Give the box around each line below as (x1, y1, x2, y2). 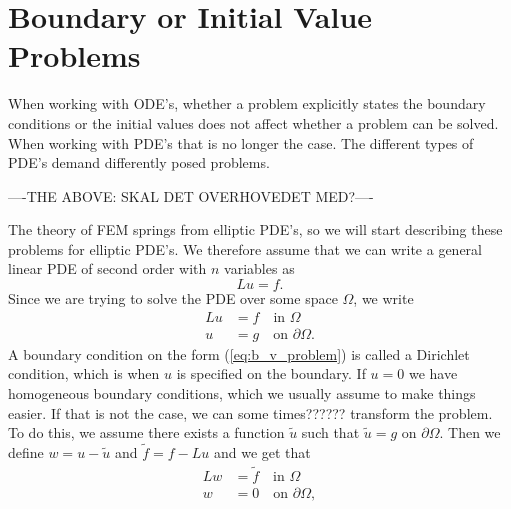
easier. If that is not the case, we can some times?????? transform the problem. (8, 402, 493, 423)
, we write (353, 288, 414, 309)
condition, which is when (8, 363, 160, 384)
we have (408, 363, 458, 384)
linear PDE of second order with (8, 258, 207, 279)
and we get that (213, 441, 311, 462)
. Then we (439, 422, 501, 443)
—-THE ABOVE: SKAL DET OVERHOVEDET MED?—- (8, 185, 374, 206)
